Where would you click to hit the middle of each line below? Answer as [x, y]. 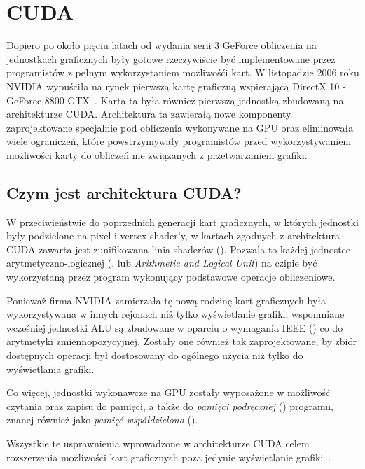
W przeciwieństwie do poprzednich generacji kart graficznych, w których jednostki [182, 222]
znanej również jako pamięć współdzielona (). [102, 420]
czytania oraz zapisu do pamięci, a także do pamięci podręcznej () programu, [170, 406]
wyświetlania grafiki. [50, 369]
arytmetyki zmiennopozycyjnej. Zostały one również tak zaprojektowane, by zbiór [181, 341]
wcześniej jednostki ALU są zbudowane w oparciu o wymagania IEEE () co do [175, 327]
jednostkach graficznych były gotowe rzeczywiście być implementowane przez [171, 58]
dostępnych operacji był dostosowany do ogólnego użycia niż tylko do [155, 355]
